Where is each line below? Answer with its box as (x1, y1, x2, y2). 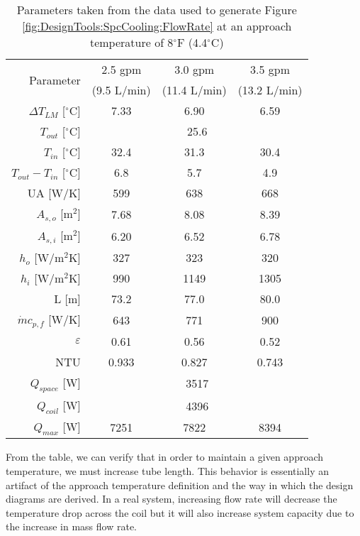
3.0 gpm (174, 61, 215, 77)
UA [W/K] (27, 185, 81, 201)
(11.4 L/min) (162, 82, 227, 98)
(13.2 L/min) (237, 82, 303, 98)
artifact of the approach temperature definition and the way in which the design (6, 477, 354, 492)
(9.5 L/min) (91, 82, 151, 98)
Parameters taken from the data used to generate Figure (16, 1, 297, 18)
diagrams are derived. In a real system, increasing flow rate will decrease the (6, 491, 337, 506)
